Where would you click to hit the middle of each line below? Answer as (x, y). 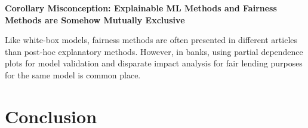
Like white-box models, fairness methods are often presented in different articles (151, 40)
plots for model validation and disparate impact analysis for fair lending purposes (154, 63)
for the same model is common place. (73, 74)
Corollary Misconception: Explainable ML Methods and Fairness (141, 8)
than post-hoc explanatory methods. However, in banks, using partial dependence (154, 51)
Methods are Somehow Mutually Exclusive (95, 19)
